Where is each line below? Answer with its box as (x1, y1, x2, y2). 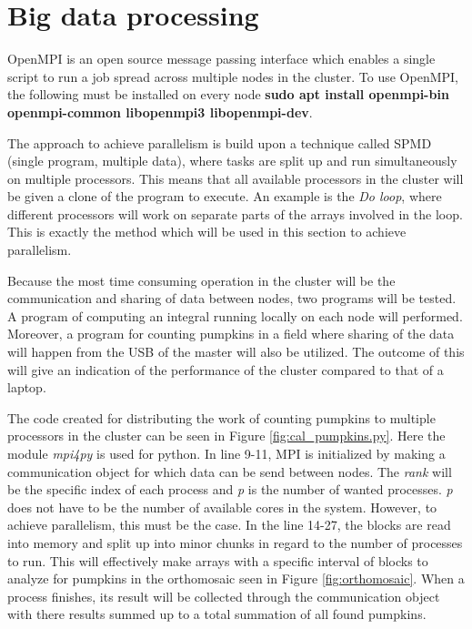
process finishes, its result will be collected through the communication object (7, 586, 440, 605)
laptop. (7, 378, 46, 397)
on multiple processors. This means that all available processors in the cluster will (7, 168, 464, 188)
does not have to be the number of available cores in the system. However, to (7, 497, 437, 516)
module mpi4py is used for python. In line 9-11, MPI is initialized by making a (7, 444, 446, 462)
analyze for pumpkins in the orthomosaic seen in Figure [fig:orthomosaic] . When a (7, 569, 465, 588)
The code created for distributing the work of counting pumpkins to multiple (7, 408, 436, 427)
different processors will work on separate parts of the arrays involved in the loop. (7, 204, 463, 223)
